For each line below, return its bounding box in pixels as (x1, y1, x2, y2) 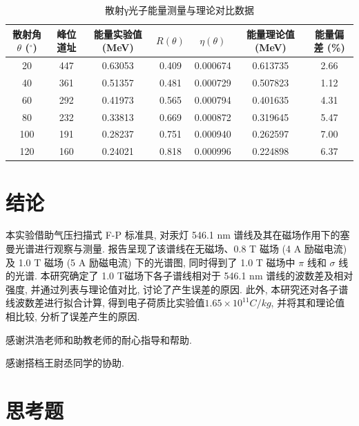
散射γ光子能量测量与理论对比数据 (104, 3, 255, 17)
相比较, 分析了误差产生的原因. (6, 309, 140, 324)
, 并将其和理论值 (271, 295, 345, 310)
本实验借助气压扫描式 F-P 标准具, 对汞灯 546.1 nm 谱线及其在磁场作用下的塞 (6, 228, 350, 242)
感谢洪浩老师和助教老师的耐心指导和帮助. (6, 332, 192, 346)
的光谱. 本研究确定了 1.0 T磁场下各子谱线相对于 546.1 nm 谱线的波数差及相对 (6, 268, 353, 283)
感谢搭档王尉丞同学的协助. (6, 355, 124, 370)
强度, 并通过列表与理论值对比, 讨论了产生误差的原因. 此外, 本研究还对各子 (6, 281, 339, 296)
